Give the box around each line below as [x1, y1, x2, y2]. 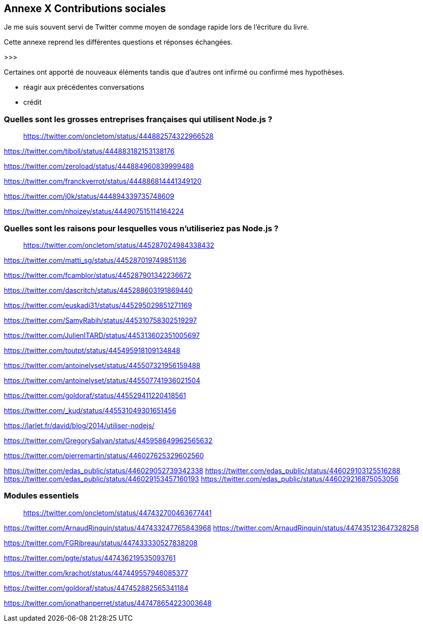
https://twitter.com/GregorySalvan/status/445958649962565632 [4, 436, 213, 445]
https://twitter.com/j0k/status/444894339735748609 [4, 192, 174, 201]
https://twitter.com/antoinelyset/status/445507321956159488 [4, 361, 201, 369]
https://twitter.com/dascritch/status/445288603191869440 [4, 286, 193, 294]
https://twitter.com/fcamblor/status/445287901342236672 [4, 271, 191, 279]
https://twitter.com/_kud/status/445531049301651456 [4, 406, 176, 415]
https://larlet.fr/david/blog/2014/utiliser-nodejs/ [4, 421, 155, 430]
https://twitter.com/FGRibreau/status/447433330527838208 [4, 538, 198, 547]
